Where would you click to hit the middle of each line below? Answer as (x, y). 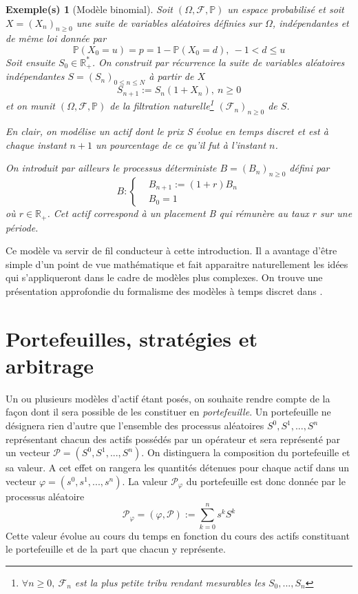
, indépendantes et (310, 22)
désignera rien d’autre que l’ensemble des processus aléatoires (135, 426)
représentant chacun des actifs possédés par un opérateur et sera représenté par (173, 439)
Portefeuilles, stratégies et (132, 338)
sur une (336, 213)
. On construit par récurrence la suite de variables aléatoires (218, 62)
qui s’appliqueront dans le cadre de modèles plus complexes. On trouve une (164, 277)
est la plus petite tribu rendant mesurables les (170, 582)
